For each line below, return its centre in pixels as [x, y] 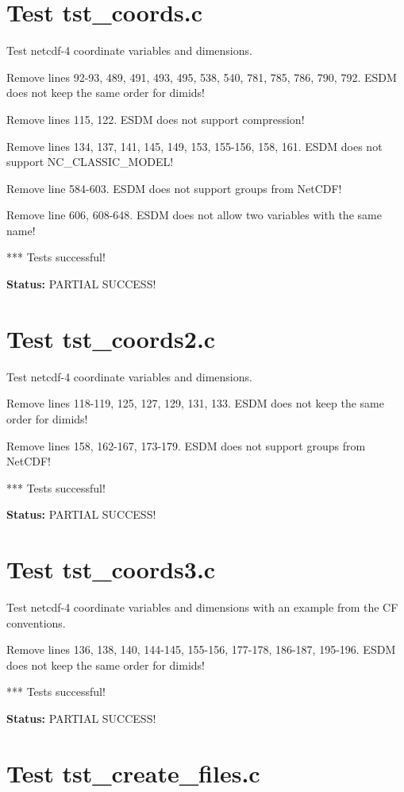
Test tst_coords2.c [111, 338]
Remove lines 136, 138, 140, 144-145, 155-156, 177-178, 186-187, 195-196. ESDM [201, 649]
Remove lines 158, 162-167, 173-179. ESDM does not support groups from [186, 445]
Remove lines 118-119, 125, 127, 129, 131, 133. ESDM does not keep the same [195, 403]
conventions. [36, 622]
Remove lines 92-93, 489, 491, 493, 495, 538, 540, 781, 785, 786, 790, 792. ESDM [202, 77]
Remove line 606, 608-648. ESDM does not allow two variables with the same [194, 215]
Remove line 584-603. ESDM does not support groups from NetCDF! [174, 188]
